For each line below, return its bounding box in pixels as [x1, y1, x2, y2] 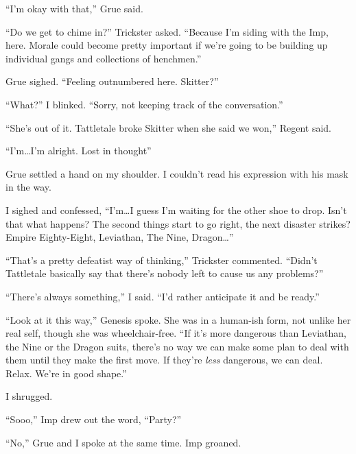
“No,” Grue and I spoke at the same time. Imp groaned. [5, 435, 241, 449]
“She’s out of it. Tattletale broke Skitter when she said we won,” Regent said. [5, 120, 331, 134]
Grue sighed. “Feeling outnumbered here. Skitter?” [5, 74, 219, 88]
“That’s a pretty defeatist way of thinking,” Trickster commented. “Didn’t [5, 252, 318, 267]
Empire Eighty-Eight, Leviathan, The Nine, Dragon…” [5, 230, 234, 244]
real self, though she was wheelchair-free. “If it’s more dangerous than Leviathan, [5, 326, 346, 340]
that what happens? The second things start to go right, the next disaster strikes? [5, 216, 351, 230]
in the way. [5, 180, 51, 194]
